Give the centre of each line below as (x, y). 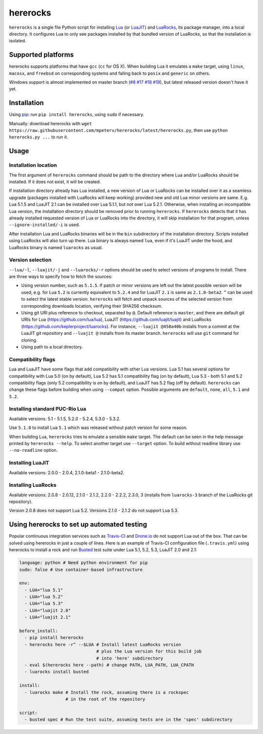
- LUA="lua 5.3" (44, 604)
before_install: (39, 631)
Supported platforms (41, 55)
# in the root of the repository (105, 699)
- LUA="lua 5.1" (44, 590)
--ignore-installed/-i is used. (45, 225)
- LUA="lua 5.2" (44, 597)
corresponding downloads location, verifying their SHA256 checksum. (92, 306)
